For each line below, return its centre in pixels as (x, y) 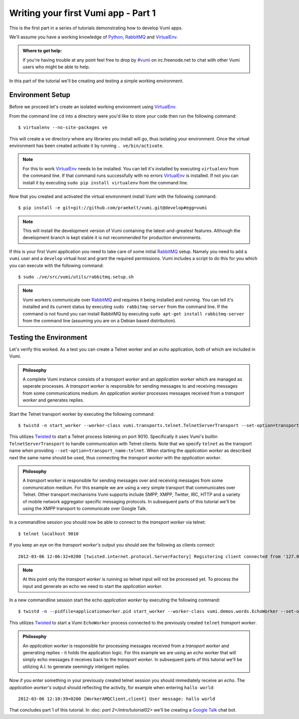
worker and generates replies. (53, 400)
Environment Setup (40, 95)
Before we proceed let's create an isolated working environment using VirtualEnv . (93, 107)
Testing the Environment (48, 337)
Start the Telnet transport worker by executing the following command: (82, 414)
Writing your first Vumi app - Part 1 (82, 13)
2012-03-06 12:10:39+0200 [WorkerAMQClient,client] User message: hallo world (117, 699)
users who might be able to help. (56, 67)
